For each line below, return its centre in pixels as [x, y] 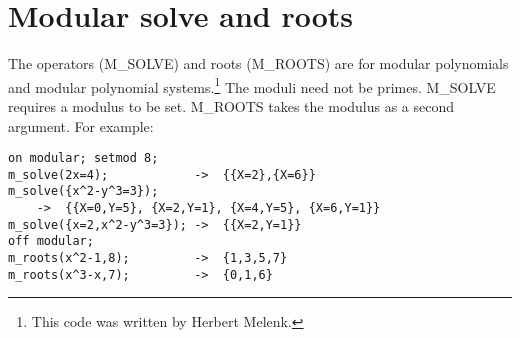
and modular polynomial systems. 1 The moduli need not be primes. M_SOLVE [252, 85]
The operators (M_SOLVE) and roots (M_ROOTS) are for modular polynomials [258, 63]
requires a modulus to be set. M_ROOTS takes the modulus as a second [231, 105]
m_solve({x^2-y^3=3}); [83, 191]
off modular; [51, 241]
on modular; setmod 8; [83, 158]
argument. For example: [81, 125]
